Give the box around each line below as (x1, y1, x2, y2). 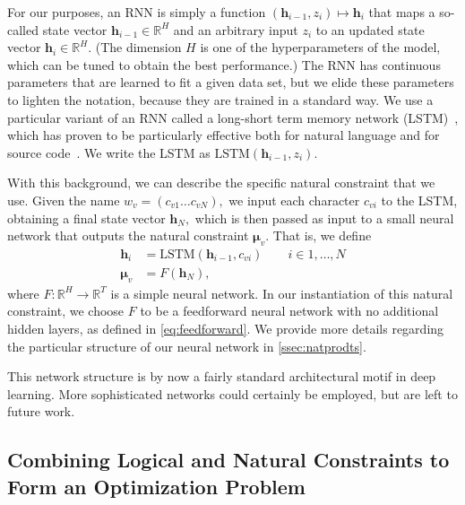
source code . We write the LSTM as (7, 143, 211, 161)
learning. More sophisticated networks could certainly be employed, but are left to (7, 384, 458, 403)
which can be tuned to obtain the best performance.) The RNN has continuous (7, 55, 441, 74)
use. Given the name (7, 190, 120, 209)
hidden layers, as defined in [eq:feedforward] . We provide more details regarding (7, 318, 444, 337)
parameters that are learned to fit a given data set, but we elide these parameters (7, 73, 454, 91)
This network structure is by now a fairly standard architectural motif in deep (7, 367, 436, 386)
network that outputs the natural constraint (7, 226, 249, 245)
